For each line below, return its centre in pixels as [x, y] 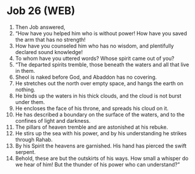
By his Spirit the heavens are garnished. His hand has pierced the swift [101, 146]
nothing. [25, 89]
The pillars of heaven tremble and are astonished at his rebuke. [91, 127]
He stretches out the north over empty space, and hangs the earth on [99, 83]
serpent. [25, 152]
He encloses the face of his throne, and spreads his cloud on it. [92, 108]
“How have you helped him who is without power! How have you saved [101, 33]
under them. [30, 102]
